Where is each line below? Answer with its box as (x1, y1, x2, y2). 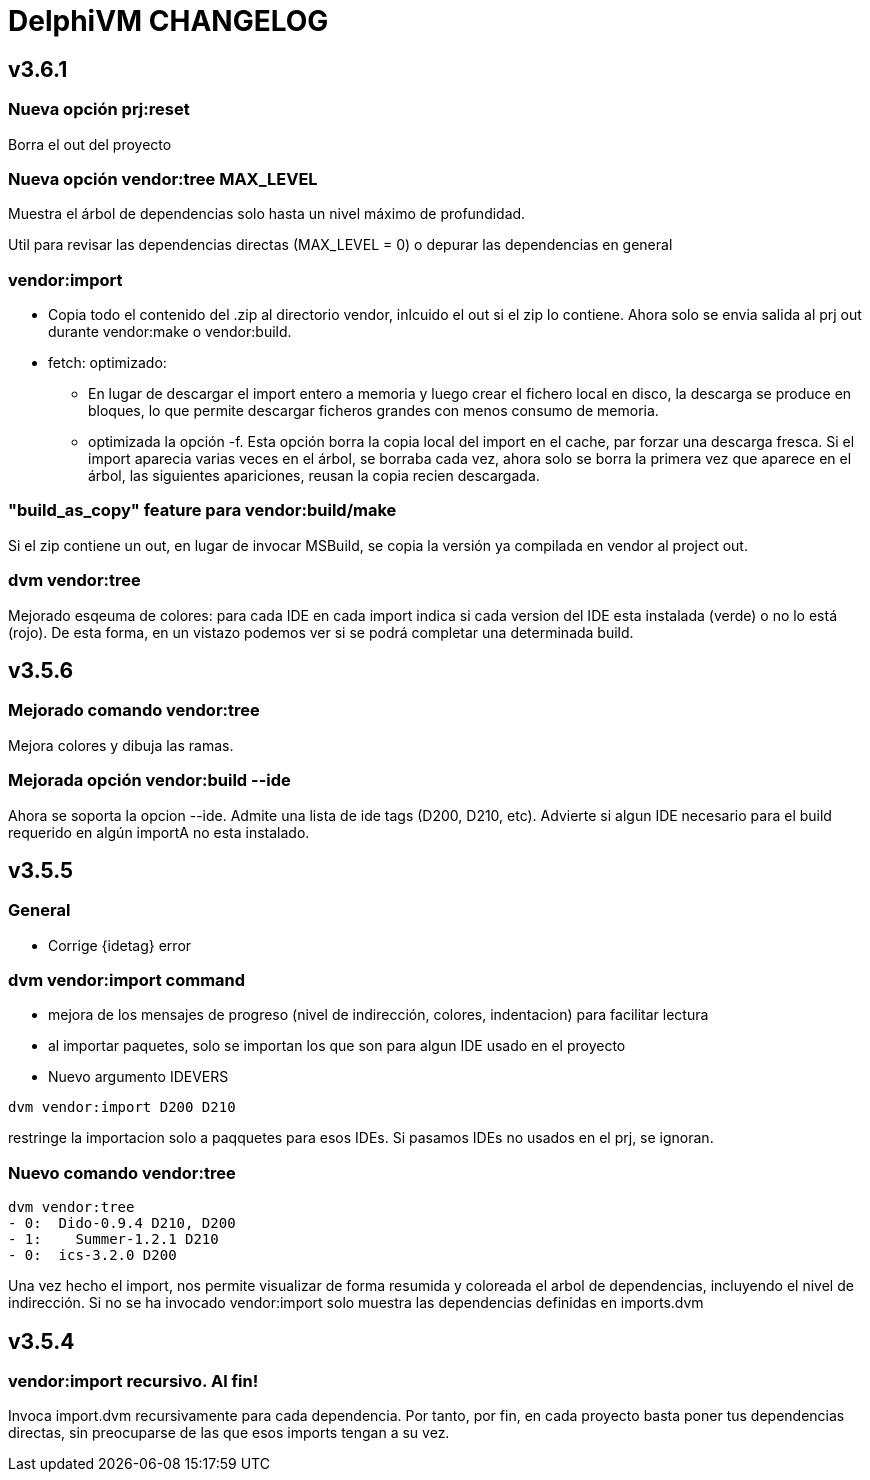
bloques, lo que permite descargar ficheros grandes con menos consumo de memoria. (88, 402, 659, 420)
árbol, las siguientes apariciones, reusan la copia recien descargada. (88, 467, 540, 485)
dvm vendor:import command (8, 970, 246, 991)
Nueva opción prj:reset (8, 99, 190, 120)
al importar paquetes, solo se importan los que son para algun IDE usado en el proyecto (48, 1037, 626, 1055)
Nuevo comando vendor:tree (8, 1162, 236, 1183)
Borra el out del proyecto (8, 135, 172, 153)
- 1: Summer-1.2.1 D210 (8, 1231, 219, 1248)
